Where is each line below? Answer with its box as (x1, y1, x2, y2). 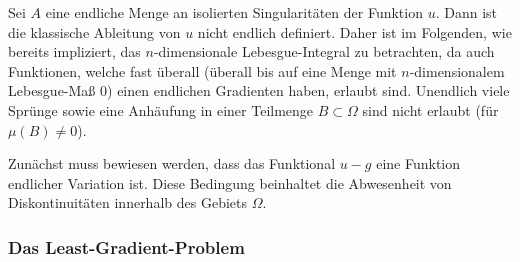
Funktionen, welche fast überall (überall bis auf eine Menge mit (8, 60, 397, 81)
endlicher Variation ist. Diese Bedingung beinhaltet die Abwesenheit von (8, 172, 452, 193)
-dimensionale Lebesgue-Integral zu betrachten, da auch (153, 41, 495, 62)
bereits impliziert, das (8, 41, 141, 62)
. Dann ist (435, 2, 498, 22)
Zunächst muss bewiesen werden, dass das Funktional (8, 153, 336, 174)
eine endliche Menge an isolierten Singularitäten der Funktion (45, 2, 423, 22)
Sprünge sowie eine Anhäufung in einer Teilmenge (8, 99, 314, 120)
